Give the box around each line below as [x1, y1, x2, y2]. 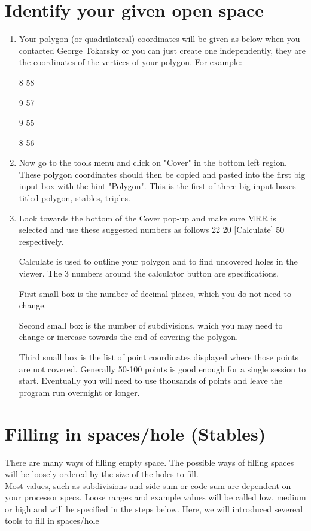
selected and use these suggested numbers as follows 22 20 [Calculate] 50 [19, 223, 285, 236]
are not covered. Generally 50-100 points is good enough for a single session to [19, 362, 306, 375]
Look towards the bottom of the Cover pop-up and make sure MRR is [19, 211, 276, 224]
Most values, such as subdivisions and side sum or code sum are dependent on [5, 479, 291, 491]
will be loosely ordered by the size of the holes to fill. [5, 468, 199, 480]
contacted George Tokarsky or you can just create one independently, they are [19, 44, 306, 56]
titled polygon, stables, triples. [19, 192, 130, 204]
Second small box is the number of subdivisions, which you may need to [19, 318, 283, 331]
